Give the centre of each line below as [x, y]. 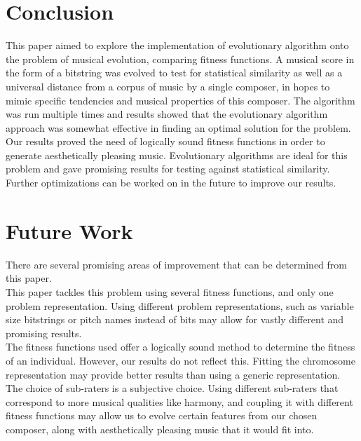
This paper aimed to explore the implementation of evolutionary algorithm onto [177, 45]
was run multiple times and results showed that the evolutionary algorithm [167, 114]
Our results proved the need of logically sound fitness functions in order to [165, 141]
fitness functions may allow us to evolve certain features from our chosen [162, 415]
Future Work [69, 230]
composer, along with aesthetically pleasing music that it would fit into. [160, 429]
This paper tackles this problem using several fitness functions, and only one [170, 291]
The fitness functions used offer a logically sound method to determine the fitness [180, 347]
